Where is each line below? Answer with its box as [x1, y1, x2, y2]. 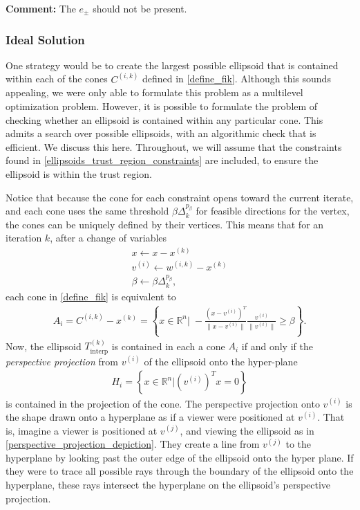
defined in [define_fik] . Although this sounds [142, 71, 331, 86]
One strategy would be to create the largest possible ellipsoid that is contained [6, 57, 339, 72]
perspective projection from [6, 354, 119, 368]
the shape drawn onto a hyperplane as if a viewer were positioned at [6, 410, 295, 424]
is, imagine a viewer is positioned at [6, 423, 158, 437]
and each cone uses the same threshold [6, 203, 169, 218]
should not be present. [93, 1, 187, 15]
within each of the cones [6, 71, 108, 86]
